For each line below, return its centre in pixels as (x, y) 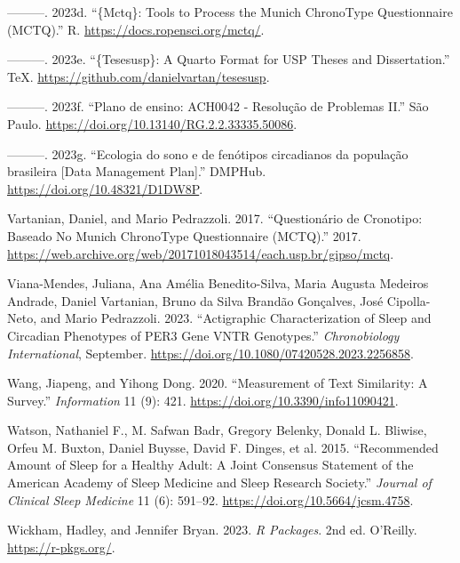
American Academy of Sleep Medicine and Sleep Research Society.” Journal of (219, 483)
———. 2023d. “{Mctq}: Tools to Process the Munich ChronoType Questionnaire (230, 12)
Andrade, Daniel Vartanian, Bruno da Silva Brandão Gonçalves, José (195, 300)
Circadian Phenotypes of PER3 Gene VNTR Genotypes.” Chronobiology (203, 335)
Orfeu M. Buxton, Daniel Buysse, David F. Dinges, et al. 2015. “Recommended (223, 447)
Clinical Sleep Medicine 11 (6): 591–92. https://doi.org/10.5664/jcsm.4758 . (210, 499)
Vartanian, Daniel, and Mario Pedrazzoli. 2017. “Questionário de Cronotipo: (215, 218)
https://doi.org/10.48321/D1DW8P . (105, 188)
